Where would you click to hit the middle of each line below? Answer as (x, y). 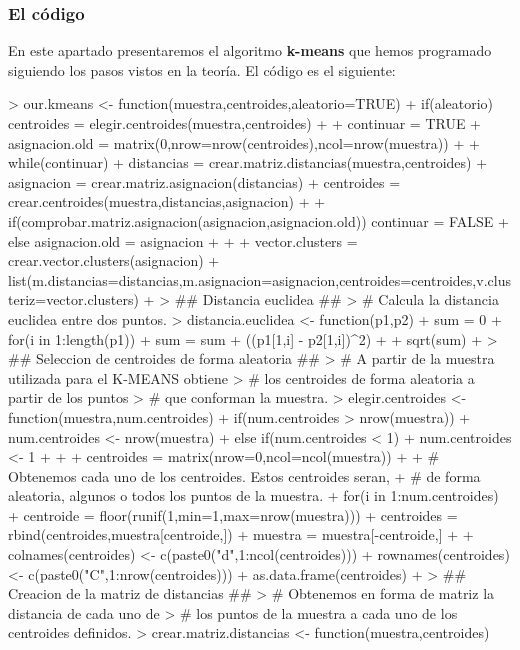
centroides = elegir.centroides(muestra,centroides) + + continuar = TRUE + (245, 123)
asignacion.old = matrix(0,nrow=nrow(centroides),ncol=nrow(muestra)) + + (244, 142)
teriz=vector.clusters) (73, 299)
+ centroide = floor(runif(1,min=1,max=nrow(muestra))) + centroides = (233, 514)
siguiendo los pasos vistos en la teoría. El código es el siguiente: (202, 69)
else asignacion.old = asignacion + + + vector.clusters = (183, 240)
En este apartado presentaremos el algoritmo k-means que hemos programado (250, 50)
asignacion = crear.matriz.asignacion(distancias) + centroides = (204, 181)
